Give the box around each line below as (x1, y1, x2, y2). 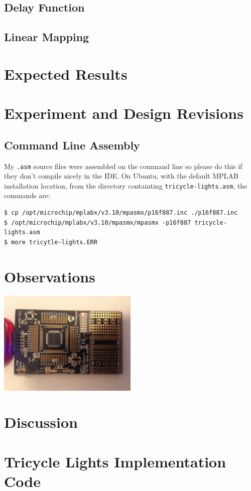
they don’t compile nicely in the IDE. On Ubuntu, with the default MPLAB (4, 171, 238, 181)
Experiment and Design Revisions (4, 103, 243, 123)
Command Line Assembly (4, 137, 140, 152)
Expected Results (4, 63, 128, 84)
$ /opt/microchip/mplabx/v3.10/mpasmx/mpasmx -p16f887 (4, 219, 191, 226)
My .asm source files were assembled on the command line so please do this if (4, 160, 242, 171)
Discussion (4, 412, 78, 432)
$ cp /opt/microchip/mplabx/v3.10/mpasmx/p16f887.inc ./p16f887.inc (4, 209, 238, 217)
